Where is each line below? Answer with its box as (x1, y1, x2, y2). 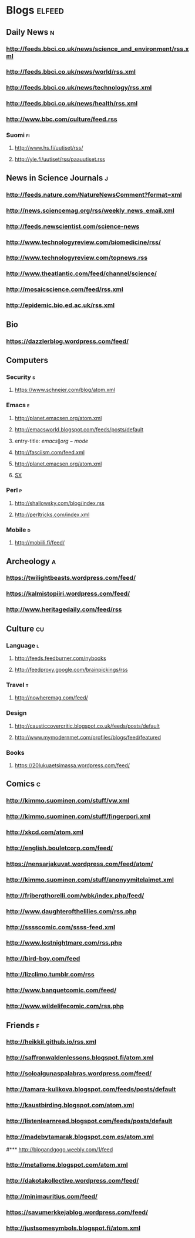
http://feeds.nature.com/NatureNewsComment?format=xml (6, 190, 182, 199)
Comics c (6, 779, 41, 789)
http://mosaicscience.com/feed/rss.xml (6, 285, 123, 293)
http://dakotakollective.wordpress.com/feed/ (6, 1177, 139, 1185)
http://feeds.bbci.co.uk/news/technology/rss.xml (6, 84, 152, 92)
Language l (6, 641, 39, 649)
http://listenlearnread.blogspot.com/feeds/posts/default (6, 1117, 173, 1125)
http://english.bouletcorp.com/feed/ (6, 844, 113, 852)
